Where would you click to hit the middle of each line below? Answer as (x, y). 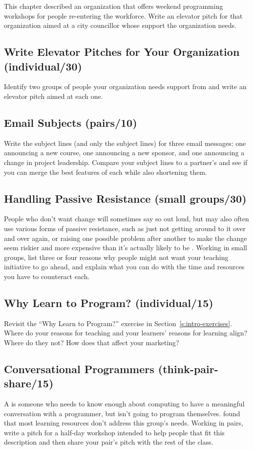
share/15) (29, 383)
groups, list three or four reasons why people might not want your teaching (116, 257)
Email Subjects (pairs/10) (71, 122)
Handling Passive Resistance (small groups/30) (125, 198)
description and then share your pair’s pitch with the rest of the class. (109, 442)
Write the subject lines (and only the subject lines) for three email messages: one (125, 143)
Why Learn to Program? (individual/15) (109, 302)
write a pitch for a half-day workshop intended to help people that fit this (114, 432)
